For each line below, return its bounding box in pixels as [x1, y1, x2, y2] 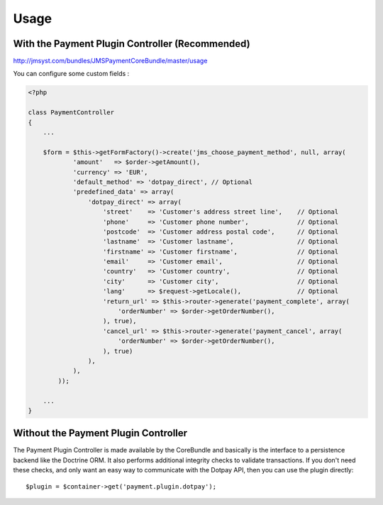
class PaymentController [28, 109, 115, 116]
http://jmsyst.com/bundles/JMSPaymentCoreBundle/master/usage [13, 57, 208, 65]
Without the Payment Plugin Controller [13, 427, 188, 440]
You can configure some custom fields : [13, 70, 130, 78]
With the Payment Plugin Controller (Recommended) [13, 38, 251, 50]
